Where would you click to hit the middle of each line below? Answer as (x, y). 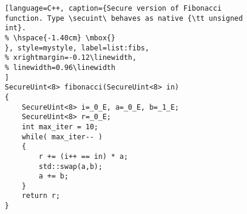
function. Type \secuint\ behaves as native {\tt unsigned (124, 18)
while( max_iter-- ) (62, 137)
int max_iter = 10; (60, 127)
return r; (41, 196)
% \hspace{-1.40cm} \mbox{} (60, 38)
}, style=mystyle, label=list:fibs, (77, 48)
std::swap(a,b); (71, 166)
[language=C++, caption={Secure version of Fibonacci (113, 8)
